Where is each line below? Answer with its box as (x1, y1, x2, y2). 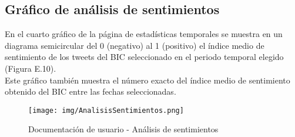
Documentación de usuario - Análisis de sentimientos (28, 123, 219, 135)
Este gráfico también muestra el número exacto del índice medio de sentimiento (5, 73, 290, 86)
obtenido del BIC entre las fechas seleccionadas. (5, 85, 176, 98)
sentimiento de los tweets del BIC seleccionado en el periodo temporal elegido (5, 51, 284, 63)
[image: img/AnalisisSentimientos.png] (28, 106, 184, 115)
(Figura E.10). (5, 62, 56, 74)
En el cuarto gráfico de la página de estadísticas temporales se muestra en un (5, 28, 283, 40)
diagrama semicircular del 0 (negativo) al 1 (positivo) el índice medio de (5, 39, 264, 51)
